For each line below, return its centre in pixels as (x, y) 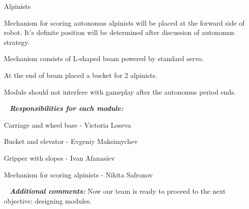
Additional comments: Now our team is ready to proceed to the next (118, 191)
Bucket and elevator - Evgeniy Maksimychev (71, 141)
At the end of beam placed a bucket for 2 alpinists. (81, 75)
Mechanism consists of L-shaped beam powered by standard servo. (104, 58)
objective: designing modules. (48, 200)
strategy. (17, 42)
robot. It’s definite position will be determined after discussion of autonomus (119, 32)
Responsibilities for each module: (67, 108)
